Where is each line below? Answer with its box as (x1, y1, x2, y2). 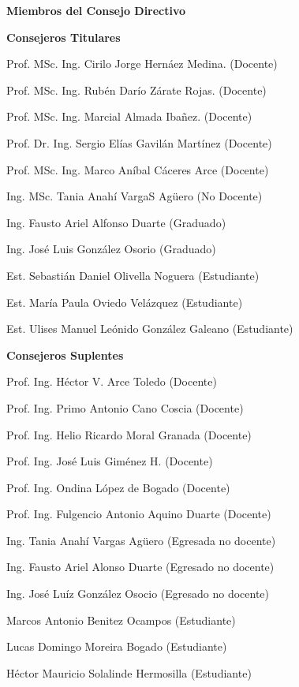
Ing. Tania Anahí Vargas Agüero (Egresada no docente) (6, 532, 276, 548)
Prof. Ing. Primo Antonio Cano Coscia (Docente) (6, 399, 244, 416)
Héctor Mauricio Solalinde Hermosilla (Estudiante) (6, 664, 252, 681)
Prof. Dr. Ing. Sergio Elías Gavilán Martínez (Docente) (6, 134, 272, 151)
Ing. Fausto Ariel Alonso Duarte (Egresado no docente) (6, 558, 275, 575)
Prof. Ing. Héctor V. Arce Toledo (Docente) (6, 373, 217, 390)
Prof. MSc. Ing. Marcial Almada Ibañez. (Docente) (6, 108, 252, 125)
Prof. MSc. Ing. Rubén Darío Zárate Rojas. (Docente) (6, 81, 267, 98)
